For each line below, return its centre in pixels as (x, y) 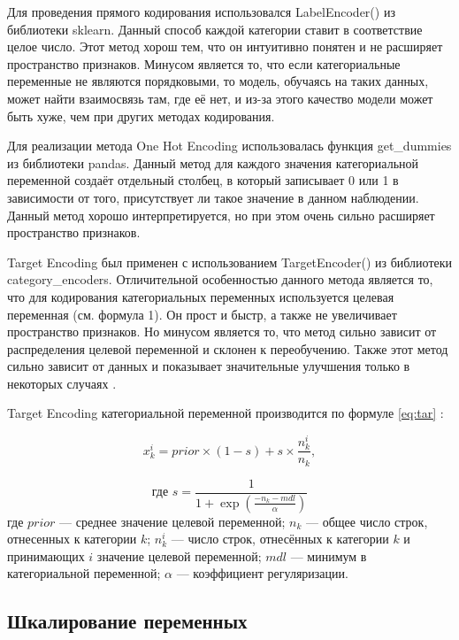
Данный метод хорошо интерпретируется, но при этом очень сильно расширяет (221, 215)
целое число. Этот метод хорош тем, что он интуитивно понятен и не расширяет (225, 46)
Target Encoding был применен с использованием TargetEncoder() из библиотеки (230, 262)
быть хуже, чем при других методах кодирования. (141, 116)
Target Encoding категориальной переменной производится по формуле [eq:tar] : (226, 413)
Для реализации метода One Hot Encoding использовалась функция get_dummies (229, 146)
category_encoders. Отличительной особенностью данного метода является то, (220, 279)
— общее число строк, (367, 521)
